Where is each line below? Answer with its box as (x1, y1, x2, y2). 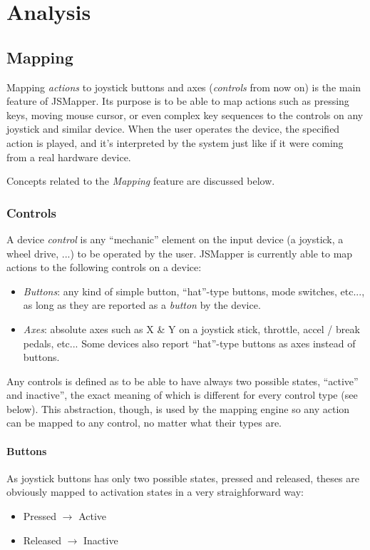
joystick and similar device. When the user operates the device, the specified (6, 121, 340, 136)
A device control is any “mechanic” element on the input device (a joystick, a (6, 231, 344, 246)
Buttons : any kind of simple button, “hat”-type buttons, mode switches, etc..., (23, 283, 365, 298)
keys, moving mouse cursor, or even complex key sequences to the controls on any (6, 107, 364, 122)
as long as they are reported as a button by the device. (23, 297, 261, 312)
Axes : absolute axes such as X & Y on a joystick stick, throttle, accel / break (23, 321, 360, 336)
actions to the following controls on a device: (6, 260, 202, 275)
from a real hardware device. (6, 149, 131, 164)
